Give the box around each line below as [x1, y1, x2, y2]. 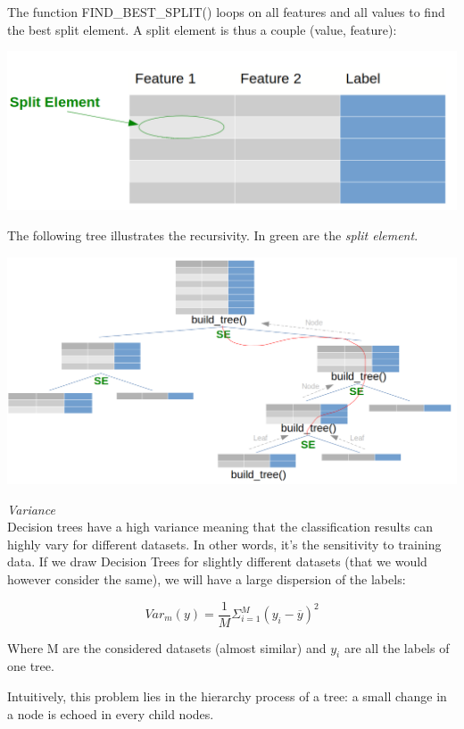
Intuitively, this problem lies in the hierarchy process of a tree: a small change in [7, 687, 447, 706]
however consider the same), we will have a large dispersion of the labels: [7, 569, 406, 588]
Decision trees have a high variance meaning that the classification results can [7, 517, 434, 536]
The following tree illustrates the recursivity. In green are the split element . [7, 225, 418, 244]
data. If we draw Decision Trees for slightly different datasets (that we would [7, 552, 427, 571]
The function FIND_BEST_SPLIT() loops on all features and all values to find [7, 3, 445, 21]
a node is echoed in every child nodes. [7, 704, 214, 723]
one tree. [7, 657, 54, 675]
